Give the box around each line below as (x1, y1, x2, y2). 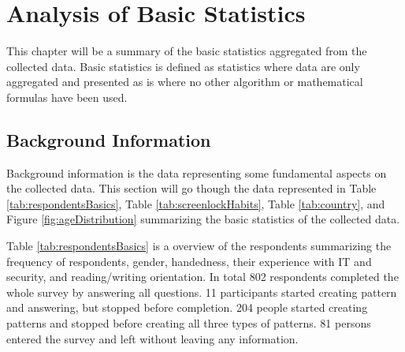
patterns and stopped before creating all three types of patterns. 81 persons (6, 315, 371, 331)
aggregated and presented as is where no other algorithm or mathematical (6, 73, 363, 90)
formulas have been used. (6, 88, 128, 105)
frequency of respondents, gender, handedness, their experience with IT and (6, 253, 372, 269)
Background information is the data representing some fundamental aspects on (6, 164, 387, 181)
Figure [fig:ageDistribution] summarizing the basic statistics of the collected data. (6, 211, 400, 227)
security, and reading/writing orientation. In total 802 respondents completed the (6, 268, 399, 285)
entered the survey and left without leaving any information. (6, 330, 299, 346)
